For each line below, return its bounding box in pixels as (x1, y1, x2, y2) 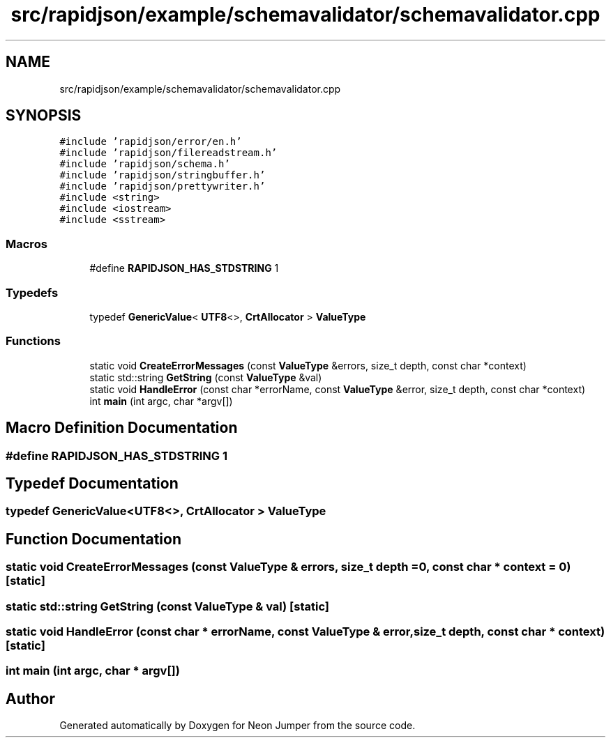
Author (6, 689, 55, 707)
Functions (6, 334, 61, 348)
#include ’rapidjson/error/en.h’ (59, 136, 242, 148)
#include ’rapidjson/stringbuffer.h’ (59, 169, 266, 181)
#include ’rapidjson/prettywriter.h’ (59, 181, 266, 192)
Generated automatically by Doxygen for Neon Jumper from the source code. (59, 719, 416, 732)
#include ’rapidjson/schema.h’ (59, 158, 230, 170)
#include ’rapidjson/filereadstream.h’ (59, 147, 278, 159)
